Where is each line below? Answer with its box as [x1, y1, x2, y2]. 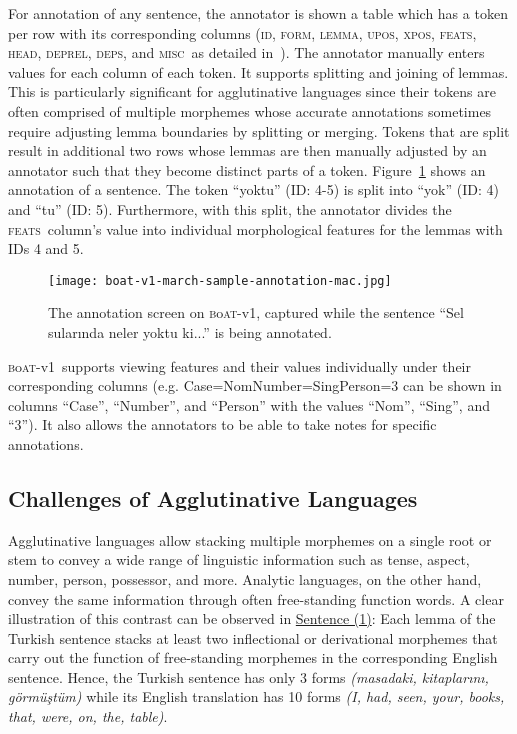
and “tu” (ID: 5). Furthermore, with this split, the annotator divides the [8, 198, 452, 219]
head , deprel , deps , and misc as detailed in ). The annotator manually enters [8, 42, 485, 63]
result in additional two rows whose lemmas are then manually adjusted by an [8, 140, 487, 161]
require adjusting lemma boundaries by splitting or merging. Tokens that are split [8, 120, 510, 141]
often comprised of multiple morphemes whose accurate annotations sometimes [8, 100, 492, 121]
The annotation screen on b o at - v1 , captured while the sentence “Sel [48, 302, 464, 323]
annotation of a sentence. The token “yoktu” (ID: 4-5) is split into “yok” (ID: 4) [8, 179, 499, 200]
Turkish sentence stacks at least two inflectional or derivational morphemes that [8, 627, 498, 648]
